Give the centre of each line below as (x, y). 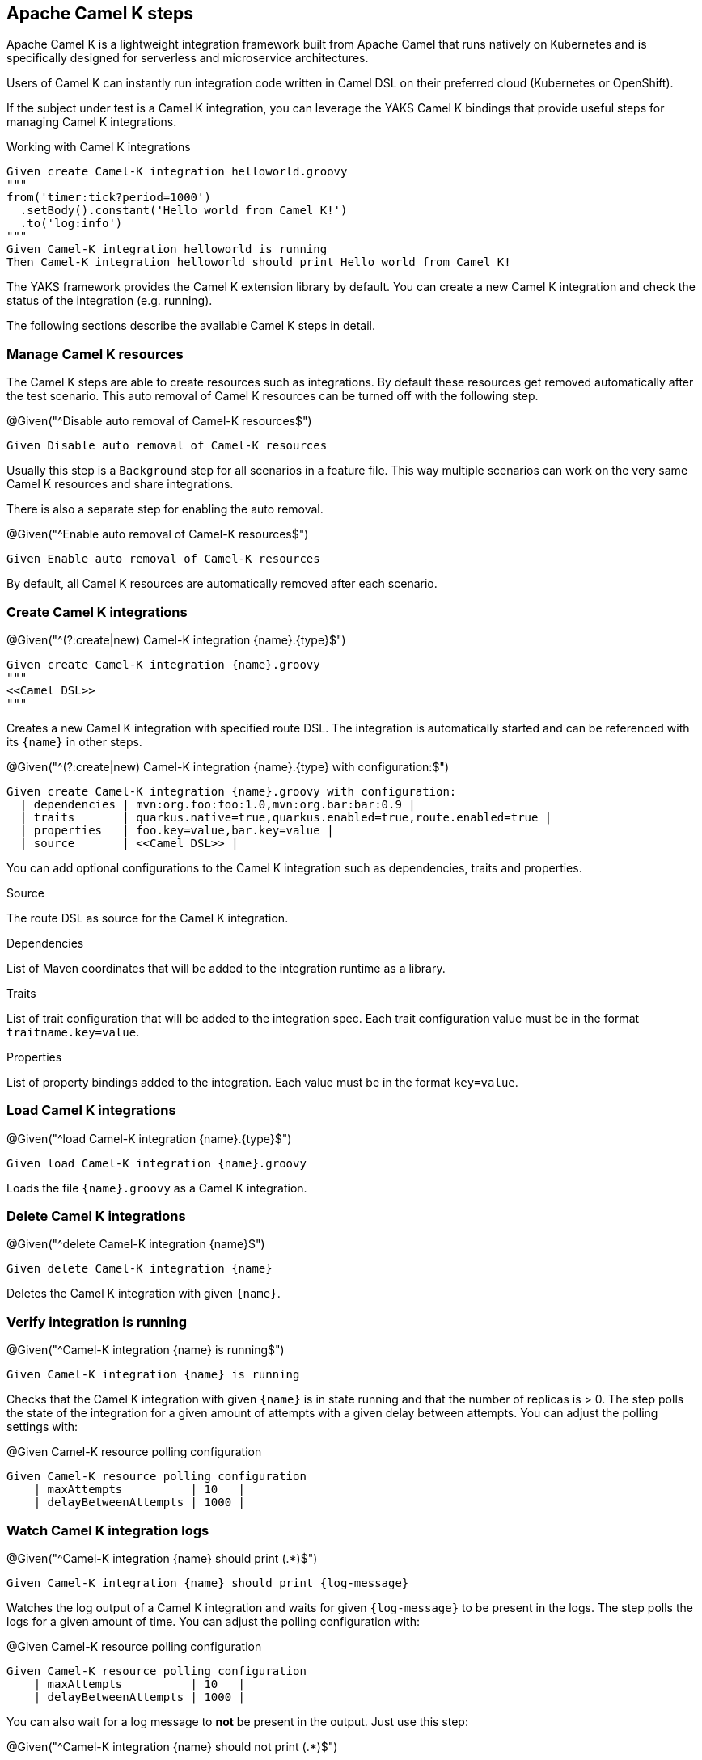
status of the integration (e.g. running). (110, 301)
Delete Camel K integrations (96, 1216)
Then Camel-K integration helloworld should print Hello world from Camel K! (259, 262)
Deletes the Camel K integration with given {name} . (144, 1294)
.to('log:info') (71, 224)
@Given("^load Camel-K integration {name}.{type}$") (149, 1138)
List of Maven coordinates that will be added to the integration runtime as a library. (226, 968)
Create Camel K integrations (97, 612)
